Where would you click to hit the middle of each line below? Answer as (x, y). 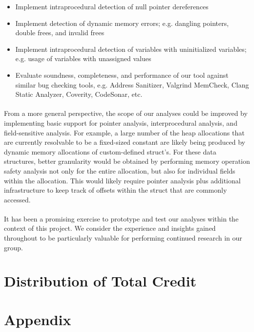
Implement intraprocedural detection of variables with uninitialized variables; (131, 49)
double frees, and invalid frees (60, 33)
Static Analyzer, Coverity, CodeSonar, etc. (79, 94)
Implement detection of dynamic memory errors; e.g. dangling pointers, (122, 23)
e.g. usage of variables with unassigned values (83, 58)
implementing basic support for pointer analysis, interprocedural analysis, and (121, 122)
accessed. (17, 199)
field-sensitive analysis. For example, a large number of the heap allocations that (124, 132)
